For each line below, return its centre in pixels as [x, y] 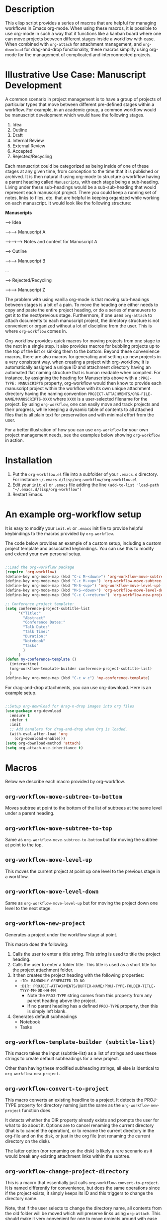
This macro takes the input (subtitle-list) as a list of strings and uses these [81, 1053]
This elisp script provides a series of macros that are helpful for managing [81, 23]
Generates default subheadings [44, 1017]
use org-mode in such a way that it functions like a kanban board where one [83, 33]
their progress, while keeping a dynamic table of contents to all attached [79, 409]
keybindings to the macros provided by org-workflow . [60, 533]
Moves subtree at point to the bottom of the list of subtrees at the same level [83, 808]
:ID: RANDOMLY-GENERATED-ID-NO [52, 981]
